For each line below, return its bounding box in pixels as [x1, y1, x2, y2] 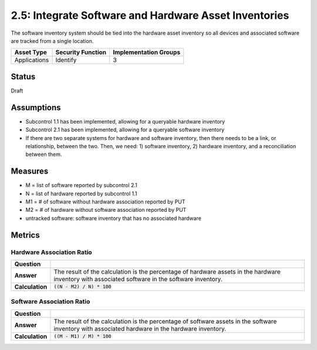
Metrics [11, 230, 41, 240]
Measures [11, 166, 49, 176]
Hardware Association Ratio [11, 248, 92, 256]
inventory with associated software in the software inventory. [53, 275, 222, 283]
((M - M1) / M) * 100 [53, 333, 112, 339]
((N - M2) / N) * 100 [53, 284, 112, 290]
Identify [55, 56, 77, 64]
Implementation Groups [113, 48, 181, 56]
